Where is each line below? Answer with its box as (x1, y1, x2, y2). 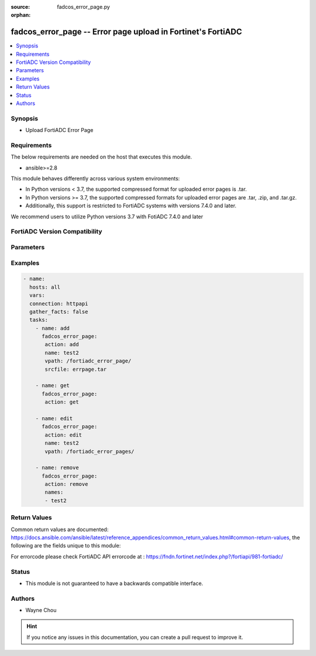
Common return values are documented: (11, 526, 109, 533)
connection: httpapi (29, 300, 88, 307)
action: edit (44, 431, 82, 438)
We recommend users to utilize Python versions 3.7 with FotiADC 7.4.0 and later (11, 213, 204, 220)
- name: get (35, 382, 70, 389)
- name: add (35, 324, 70, 332)
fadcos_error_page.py (57, 4, 111, 10)
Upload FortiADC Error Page (25, 127, 94, 134)
